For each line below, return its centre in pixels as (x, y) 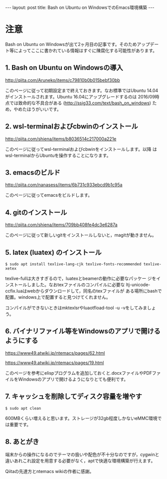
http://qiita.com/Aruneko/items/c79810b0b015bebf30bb (63, 80)
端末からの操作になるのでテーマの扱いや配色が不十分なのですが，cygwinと (82, 455)
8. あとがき (22, 442)
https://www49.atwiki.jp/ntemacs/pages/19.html (55, 363)
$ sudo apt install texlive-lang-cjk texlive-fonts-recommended (73, 264)
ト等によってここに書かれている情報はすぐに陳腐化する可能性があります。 (81, 50)
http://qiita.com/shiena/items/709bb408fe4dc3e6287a (62, 225)
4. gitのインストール (36, 213)
